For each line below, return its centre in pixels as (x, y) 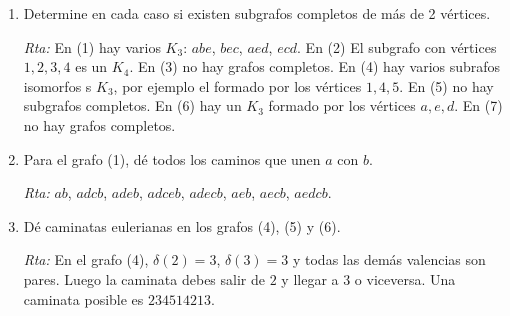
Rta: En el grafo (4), (86, 259)
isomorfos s (57, 85)
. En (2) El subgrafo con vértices (397, 46)
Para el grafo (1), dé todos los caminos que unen (172, 158)
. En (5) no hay (446, 85)
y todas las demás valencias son (389, 259)
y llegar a (310, 278)
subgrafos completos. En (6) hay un (132, 105)
